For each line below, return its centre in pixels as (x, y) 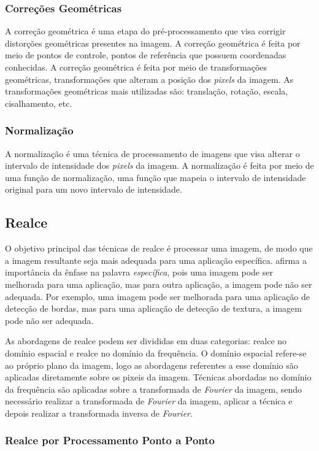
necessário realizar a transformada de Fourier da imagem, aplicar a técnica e (149, 401)
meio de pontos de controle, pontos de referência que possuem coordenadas (146, 55)
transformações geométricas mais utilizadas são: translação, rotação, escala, (147, 91)
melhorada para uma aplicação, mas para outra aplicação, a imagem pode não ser (159, 284)
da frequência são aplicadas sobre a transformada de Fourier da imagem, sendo (154, 389)
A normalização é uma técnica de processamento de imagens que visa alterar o (152, 153)
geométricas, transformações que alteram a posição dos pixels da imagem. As (149, 79)
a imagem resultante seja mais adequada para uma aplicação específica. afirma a (156, 260)
